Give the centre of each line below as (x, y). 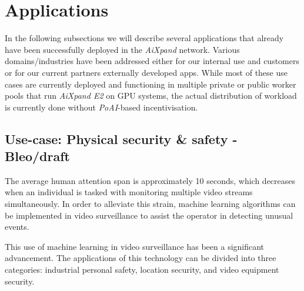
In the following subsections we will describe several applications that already (144, 38)
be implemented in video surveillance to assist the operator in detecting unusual (149, 215)
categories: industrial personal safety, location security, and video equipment (142, 270)
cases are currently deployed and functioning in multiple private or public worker (151, 84)
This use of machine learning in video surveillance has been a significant (135, 246)
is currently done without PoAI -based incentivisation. (101, 107)
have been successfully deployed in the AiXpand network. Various (122, 49)
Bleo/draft (37, 156)
